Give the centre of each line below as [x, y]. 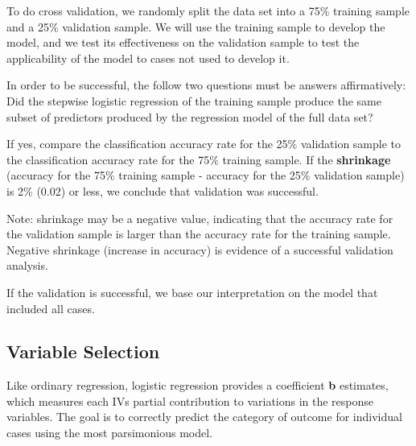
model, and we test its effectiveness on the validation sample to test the [183, 42]
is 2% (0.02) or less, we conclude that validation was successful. [163, 190]
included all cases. [51, 308]
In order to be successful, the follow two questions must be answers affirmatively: [206, 85]
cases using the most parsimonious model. [109, 433]
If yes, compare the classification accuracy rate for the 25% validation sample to [204, 144]
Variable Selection [83, 351]
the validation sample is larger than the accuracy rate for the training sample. [199, 234]
